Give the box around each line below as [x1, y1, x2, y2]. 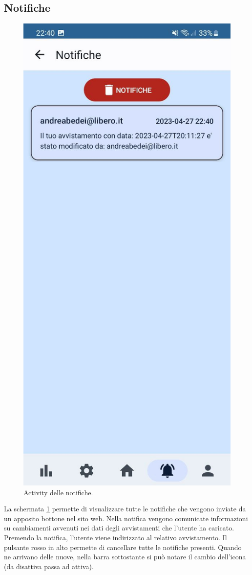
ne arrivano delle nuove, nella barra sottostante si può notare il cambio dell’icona [4, 552, 246, 562]
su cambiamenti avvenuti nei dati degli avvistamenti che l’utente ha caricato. [4, 523, 234, 533]
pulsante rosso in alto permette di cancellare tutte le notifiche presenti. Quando [4, 542, 242, 552]
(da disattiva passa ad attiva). [4, 561, 94, 571]
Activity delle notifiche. [23, 487, 93, 497]
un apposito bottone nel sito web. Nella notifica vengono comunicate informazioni [4, 513, 248, 523]
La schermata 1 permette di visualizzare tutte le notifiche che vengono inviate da [4, 504, 246, 514]
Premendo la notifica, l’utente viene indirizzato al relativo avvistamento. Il [4, 532, 227, 543]
